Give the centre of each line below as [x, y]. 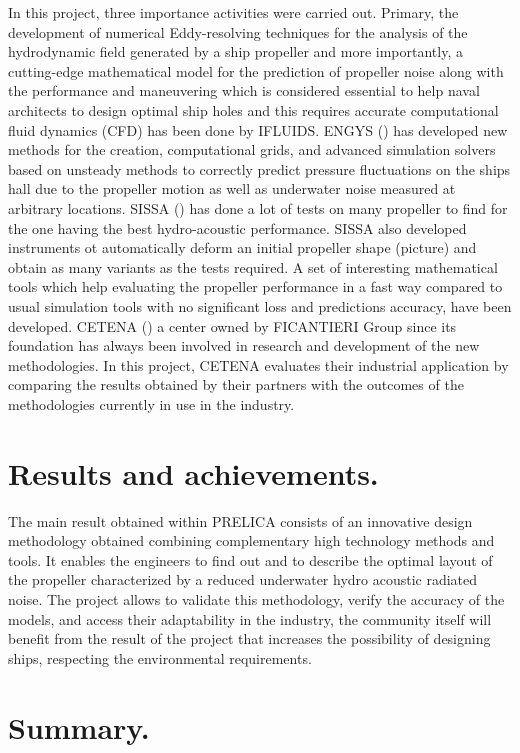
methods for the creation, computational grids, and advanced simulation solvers [252, 149]
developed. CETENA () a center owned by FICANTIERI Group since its [232, 325]
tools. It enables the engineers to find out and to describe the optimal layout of [250, 559]
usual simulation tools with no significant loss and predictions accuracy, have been [260, 305]
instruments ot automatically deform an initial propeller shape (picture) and [242, 247]
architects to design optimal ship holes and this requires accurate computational [253, 109]
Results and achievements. [193, 472]
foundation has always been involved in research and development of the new [244, 345]
